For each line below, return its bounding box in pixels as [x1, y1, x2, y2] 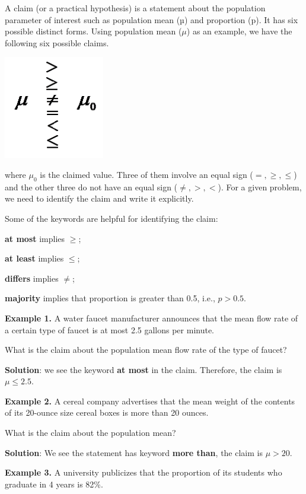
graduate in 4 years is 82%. [5, 477, 103, 490]
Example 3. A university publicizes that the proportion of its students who [5, 466, 282, 479]
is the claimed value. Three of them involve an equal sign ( [40, 168, 253, 180]
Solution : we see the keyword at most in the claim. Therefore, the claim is [5, 363, 282, 375]
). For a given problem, [218, 180, 302, 193]
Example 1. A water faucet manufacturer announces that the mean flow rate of [5, 311, 298, 324]
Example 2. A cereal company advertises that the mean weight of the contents [5, 394, 295, 407]
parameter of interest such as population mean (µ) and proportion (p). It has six [5, 13, 298, 26]
